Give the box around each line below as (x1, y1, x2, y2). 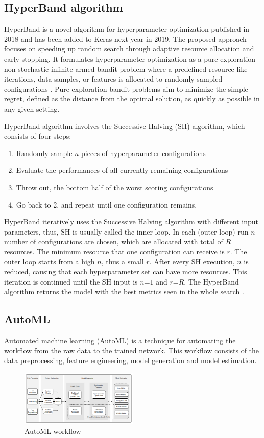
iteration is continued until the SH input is (4, 276, 138, 287)
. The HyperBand (184, 276, 239, 287)
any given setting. (4, 103, 60, 114)
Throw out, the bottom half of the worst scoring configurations (16, 182, 213, 192)
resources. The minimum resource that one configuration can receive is (4, 246, 225, 256)
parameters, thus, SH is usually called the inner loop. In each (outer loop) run (4, 226, 249, 237)
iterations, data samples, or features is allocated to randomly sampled (4, 73, 223, 84)
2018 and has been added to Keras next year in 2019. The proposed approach (4, 33, 247, 44)
